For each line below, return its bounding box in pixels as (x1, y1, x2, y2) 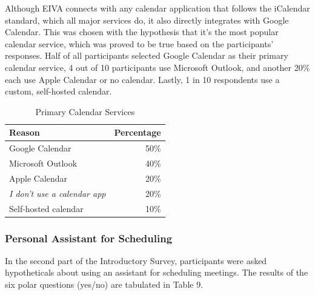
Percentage (114, 126, 161, 139)
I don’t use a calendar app (9, 187, 106, 199)
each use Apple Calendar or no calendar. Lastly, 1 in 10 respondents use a (5, 73, 280, 85)
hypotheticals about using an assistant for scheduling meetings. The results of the (5, 266, 308, 279)
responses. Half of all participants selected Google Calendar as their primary (5, 49, 288, 62)
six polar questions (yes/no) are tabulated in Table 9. (5, 278, 204, 291)
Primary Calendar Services (35, 105, 135, 118)
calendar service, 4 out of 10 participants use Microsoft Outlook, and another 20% (5, 61, 310, 73)
